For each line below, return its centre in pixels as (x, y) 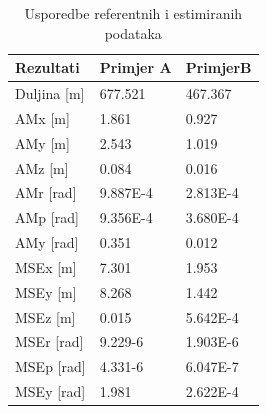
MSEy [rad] (50, 391)
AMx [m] (42, 117)
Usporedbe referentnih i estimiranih (133, 13)
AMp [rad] (47, 217)
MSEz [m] (45, 316)
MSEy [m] (46, 291)
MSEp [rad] (50, 366)
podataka (133, 32)
